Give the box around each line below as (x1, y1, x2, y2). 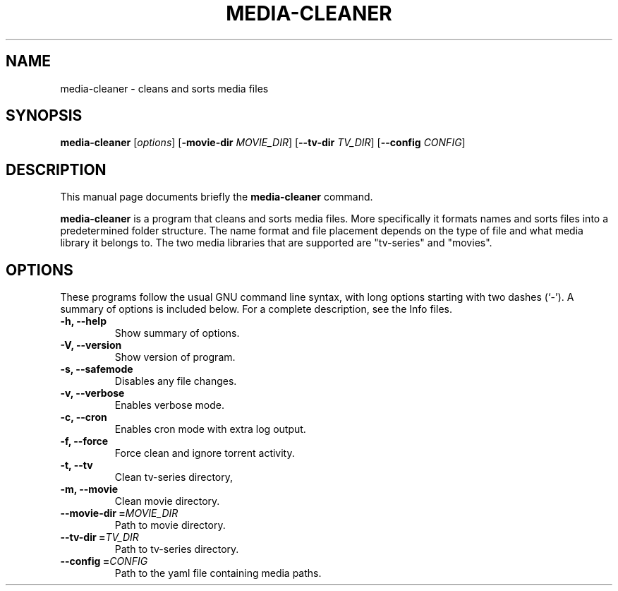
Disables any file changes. (114, 375, 237, 388)
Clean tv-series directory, (114, 471, 234, 484)
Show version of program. (114, 351, 236, 364)
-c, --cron (60, 411, 107, 424)
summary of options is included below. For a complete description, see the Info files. (60, 303, 452, 316)
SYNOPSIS (6, 107, 83, 125)
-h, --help (60, 315, 107, 328)
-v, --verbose (60, 387, 125, 400)
